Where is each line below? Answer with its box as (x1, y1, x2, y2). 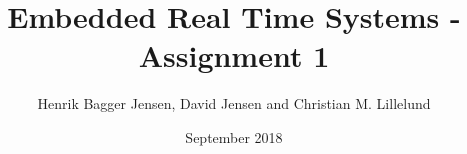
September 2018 (185, 126, 283, 147)
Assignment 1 (138, 35, 330, 76)
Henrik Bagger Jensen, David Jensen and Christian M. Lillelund (37, 93, 431, 114)
